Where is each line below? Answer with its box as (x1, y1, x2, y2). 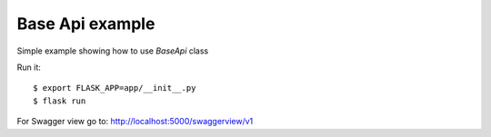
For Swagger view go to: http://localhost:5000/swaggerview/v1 (16, 116, 254, 127)
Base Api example (16, 14, 155, 34)
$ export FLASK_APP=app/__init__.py (33, 83, 196, 93)
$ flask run (33, 95, 86, 106)
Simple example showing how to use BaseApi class (16, 45, 209, 56)
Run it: (16, 62, 41, 73)
